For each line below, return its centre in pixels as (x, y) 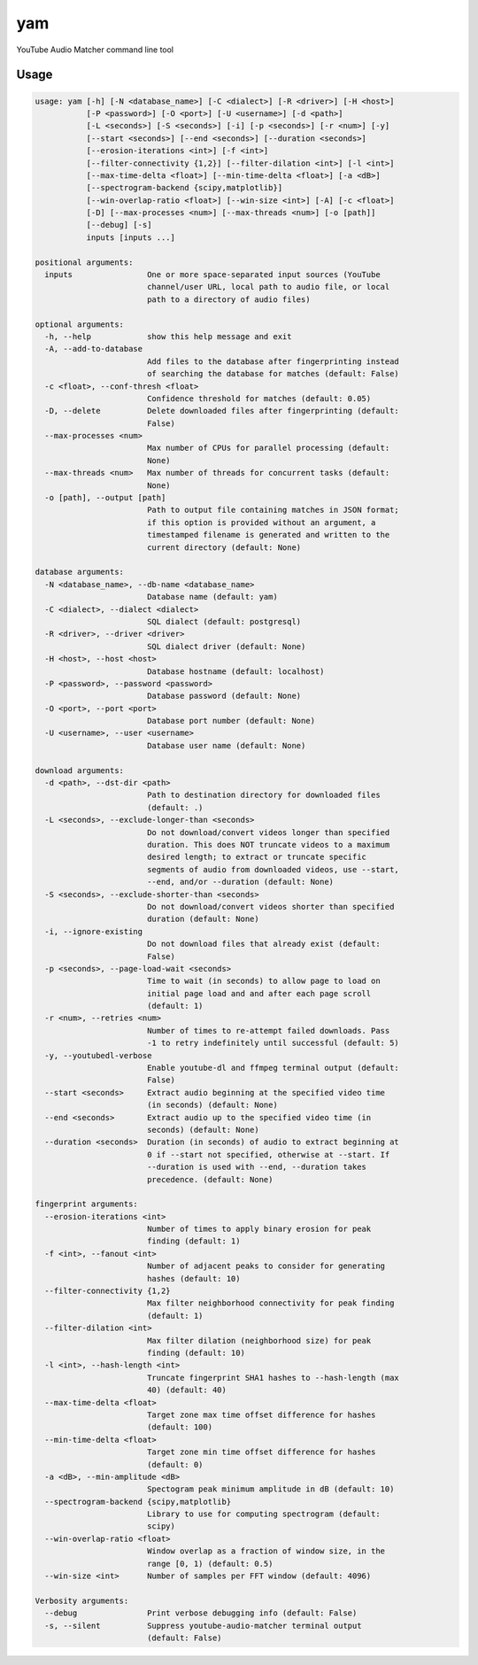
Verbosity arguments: (82, 1600)
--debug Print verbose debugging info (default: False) (201, 1613)
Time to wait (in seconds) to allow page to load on (263, 981)
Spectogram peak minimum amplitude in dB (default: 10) (270, 1489)
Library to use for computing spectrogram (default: (263, 1514)
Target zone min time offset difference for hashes (261, 1452)
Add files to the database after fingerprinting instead (273, 361)
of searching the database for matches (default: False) (273, 374)
